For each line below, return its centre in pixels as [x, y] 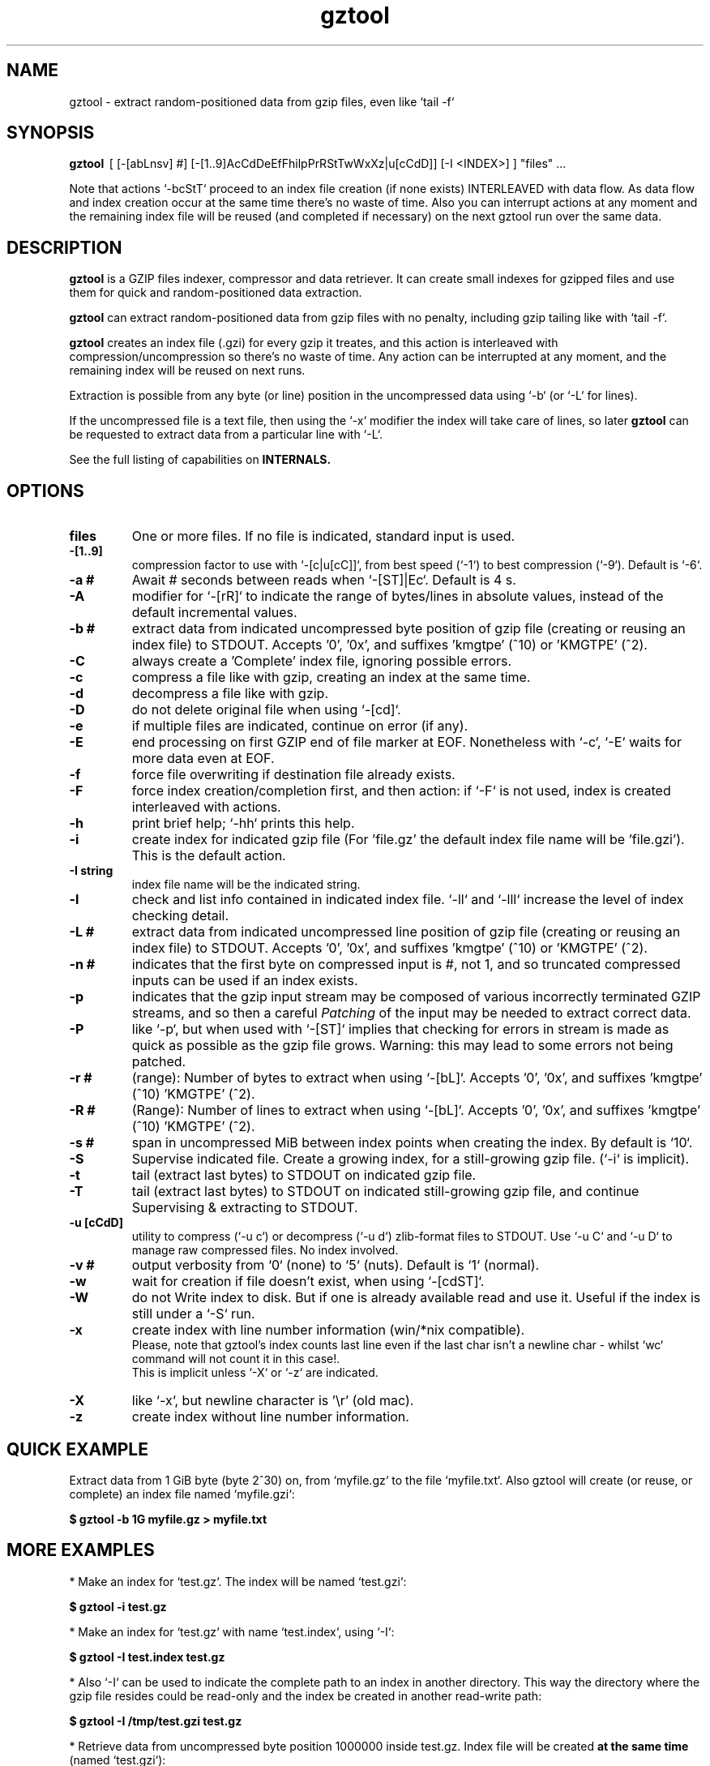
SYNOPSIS [51, 133]
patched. [159, 1062]
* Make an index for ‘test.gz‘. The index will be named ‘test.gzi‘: [238, 1581]
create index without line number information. [270, 1417]
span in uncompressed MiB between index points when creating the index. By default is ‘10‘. [412, 1143]
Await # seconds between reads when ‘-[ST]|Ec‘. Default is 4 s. [324, 580]
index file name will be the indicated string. [246, 885]
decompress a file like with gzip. [230, 694]
